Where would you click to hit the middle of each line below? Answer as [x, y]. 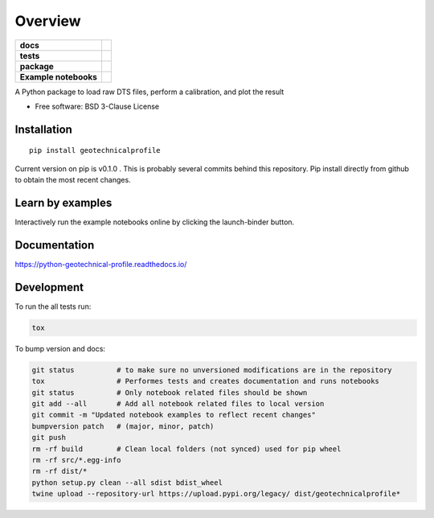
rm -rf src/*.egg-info [76, 460]
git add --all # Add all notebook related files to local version [178, 403]
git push [49, 438]
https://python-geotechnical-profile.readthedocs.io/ [101, 264]
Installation [43, 129]
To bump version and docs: [60, 348]
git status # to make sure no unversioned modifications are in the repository [212, 370]
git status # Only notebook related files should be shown [170, 393]
